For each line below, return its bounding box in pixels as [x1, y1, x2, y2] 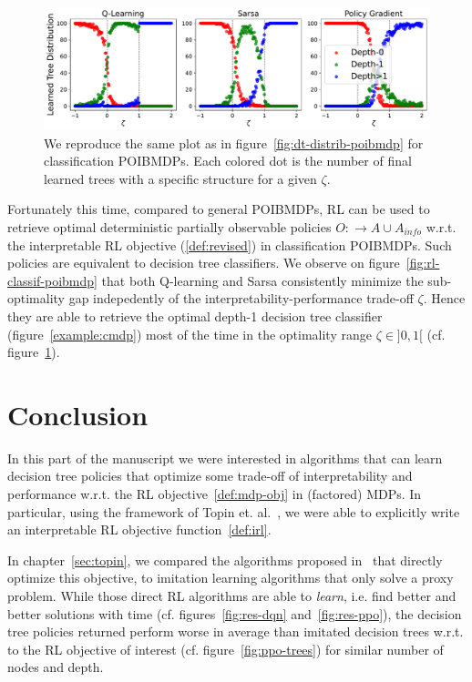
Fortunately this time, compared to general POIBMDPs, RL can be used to [7, 199, 430, 219]
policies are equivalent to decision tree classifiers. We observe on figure [7, 253, 400, 272]
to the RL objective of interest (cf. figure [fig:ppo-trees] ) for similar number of [7, 639, 444, 658]
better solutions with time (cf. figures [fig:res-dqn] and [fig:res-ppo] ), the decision [7, 604, 462, 623]
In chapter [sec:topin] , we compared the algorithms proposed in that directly [7, 550, 443, 569]
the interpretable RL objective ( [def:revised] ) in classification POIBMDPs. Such [7, 235, 452, 254]
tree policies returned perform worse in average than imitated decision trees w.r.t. [7, 622, 464, 641]
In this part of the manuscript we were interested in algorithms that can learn [7, 448, 443, 467]
